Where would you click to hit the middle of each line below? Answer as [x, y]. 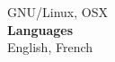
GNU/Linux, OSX [57, 12]
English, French [50, 47]
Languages [40, 29]
